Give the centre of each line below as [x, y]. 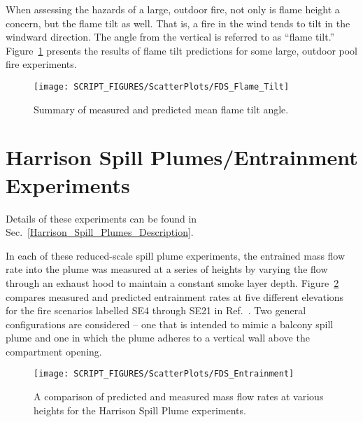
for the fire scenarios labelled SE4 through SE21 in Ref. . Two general [156, 310]
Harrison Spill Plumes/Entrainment [182, 157]
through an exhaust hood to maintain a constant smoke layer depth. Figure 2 [172, 282]
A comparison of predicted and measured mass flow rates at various [179, 396]
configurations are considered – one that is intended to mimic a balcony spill [170, 324]
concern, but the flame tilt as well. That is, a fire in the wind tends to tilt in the [178, 23]
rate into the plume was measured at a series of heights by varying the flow [167, 269]
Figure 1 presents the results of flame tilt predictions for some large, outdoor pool [181, 50]
